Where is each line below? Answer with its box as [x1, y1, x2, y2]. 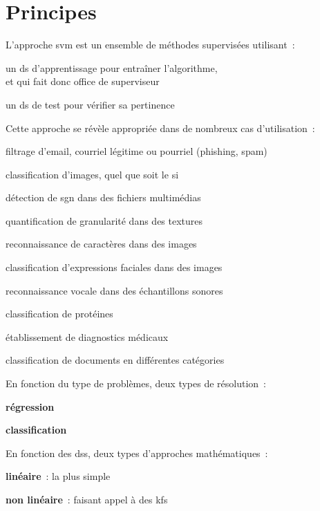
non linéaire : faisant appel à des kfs [6, 492, 168, 506]
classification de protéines [6, 306, 113, 321]
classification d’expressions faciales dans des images [6, 260, 223, 275]
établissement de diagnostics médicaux [6, 329, 169, 344]
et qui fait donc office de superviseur [6, 74, 160, 89]
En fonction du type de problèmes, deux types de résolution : [6, 376, 266, 391]
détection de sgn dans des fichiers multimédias [6, 190, 201, 205]
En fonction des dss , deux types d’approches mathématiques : [6, 445, 268, 460]
